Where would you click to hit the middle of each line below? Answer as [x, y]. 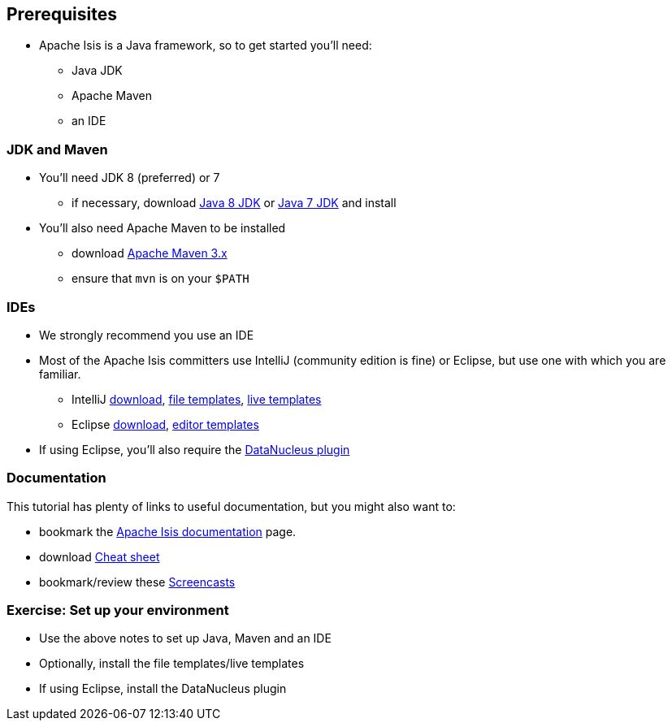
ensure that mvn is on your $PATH [160, 279]
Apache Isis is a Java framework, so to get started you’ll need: [206, 45]
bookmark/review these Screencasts [137, 582]
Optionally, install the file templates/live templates [172, 664]
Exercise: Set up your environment [118, 610]
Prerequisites [62, 14]
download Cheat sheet [100, 556]
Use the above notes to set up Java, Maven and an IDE [185, 638]
